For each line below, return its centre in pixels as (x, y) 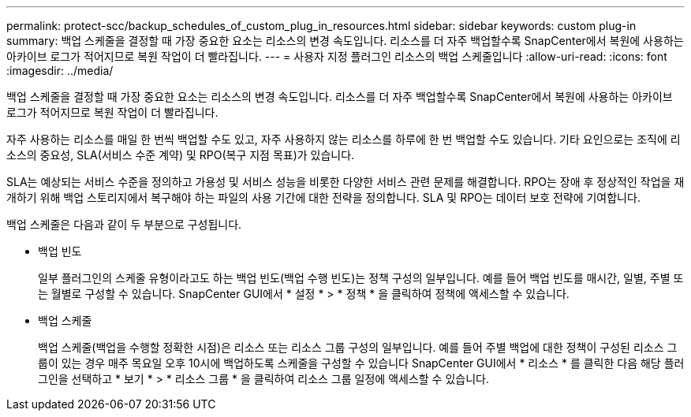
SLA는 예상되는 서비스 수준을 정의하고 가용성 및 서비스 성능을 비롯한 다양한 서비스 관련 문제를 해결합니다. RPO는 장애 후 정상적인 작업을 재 (345, 182)
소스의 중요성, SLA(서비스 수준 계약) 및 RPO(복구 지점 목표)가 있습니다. (181, 155)
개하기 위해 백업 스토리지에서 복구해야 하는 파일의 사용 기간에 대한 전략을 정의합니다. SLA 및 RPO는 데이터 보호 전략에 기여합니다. (323, 197)
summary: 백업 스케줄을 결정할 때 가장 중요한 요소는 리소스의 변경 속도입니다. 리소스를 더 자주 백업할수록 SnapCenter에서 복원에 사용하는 (345, 41)
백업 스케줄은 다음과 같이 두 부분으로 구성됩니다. (124, 224)
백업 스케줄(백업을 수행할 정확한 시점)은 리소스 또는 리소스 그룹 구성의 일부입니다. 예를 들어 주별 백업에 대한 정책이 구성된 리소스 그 (358, 347)
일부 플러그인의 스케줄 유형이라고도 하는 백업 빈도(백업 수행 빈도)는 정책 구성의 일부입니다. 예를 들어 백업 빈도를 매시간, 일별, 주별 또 (361, 278)
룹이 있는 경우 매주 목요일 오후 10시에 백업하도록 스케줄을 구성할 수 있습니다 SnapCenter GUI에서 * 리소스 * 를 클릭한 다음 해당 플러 (361, 363)
